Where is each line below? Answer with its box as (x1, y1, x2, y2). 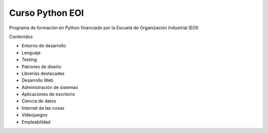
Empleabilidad (21, 119, 51, 125)
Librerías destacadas (21, 70, 65, 76)
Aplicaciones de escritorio (21, 91, 75, 97)
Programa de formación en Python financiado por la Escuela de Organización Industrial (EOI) (9, 25, 199, 31)
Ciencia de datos (21, 98, 57, 104)
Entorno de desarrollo (21, 43, 67, 49)
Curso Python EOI (9, 7, 84, 18)
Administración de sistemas (21, 84, 78, 90)
